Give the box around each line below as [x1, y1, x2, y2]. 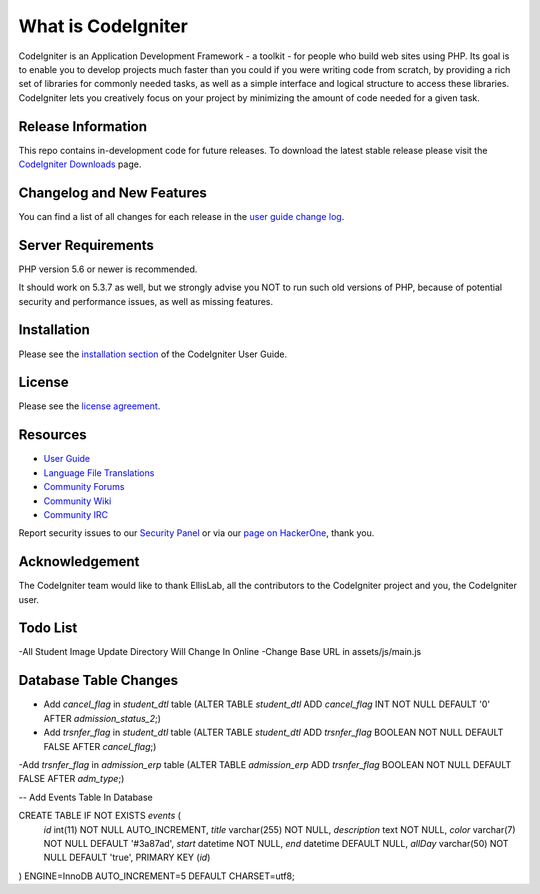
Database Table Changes [18, 672, 179, 689]
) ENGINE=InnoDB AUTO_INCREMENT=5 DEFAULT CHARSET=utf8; [18, 870, 295, 882]
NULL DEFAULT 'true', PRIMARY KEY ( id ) [43, 851, 211, 864]
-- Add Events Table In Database [18, 791, 154, 803]
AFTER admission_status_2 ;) [43, 712, 162, 724]
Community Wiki [43, 495, 112, 507]
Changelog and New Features [18, 184, 207, 201]
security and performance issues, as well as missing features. [18, 295, 274, 307]
